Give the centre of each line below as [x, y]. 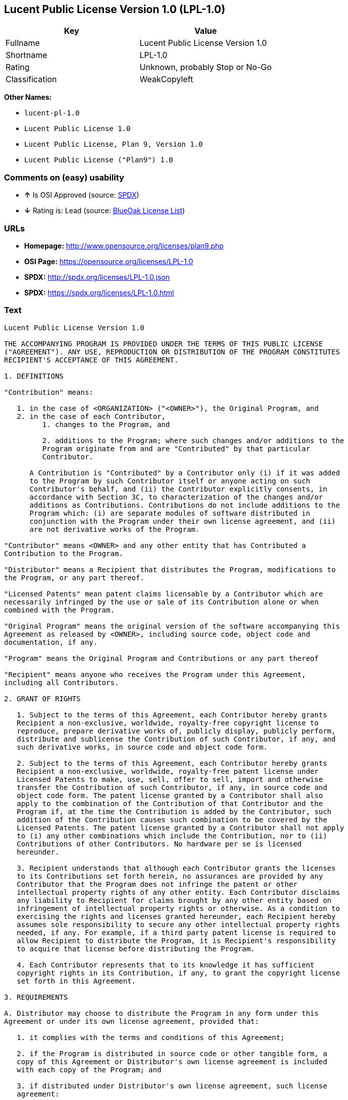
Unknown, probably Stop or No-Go [206, 67]
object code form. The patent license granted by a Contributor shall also [170, 795]
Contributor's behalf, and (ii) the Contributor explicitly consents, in [178, 489]
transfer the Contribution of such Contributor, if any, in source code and [172, 787]
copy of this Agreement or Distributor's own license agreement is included [172, 1061]
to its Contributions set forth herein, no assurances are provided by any [170, 876]
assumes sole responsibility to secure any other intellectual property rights [178, 924]
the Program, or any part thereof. [74, 577]
